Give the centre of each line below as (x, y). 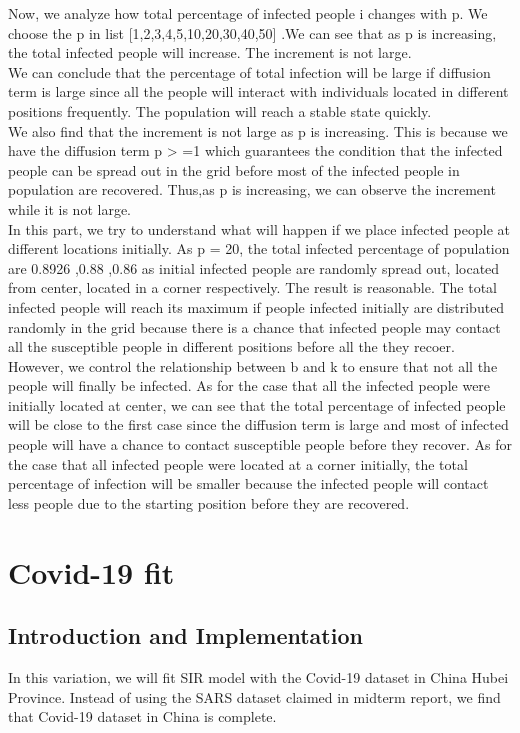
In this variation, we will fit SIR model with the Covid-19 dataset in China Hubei (258, 677)
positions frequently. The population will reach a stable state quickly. (220, 110)
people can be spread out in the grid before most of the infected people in (234, 169)
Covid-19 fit (91, 571)
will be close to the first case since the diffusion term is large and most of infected (258, 424)
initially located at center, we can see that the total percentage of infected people (257, 404)
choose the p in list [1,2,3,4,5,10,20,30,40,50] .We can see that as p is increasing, (252, 32)
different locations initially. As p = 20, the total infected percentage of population (259, 248)
